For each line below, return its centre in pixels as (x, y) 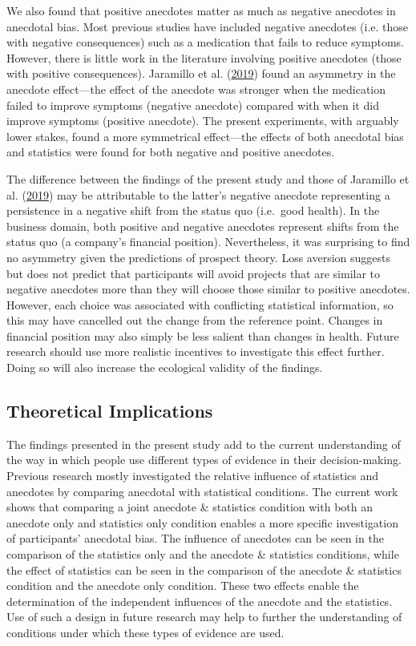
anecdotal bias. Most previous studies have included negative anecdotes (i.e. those (208, 26)
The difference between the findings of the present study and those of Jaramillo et (208, 178)
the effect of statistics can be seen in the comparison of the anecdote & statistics (204, 569)
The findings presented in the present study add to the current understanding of (204, 444)
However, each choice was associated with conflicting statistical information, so (200, 304)
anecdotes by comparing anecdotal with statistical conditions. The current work (202, 491)
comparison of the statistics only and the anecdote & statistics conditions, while (203, 554)
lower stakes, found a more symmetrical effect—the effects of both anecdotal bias (205, 136)
